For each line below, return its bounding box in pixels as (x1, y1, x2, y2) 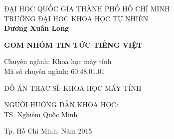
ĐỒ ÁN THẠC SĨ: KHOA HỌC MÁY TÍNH (4, 82, 142, 93)
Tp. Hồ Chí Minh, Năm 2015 (4, 126, 92, 136)
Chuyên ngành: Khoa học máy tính (4, 56, 112, 67)
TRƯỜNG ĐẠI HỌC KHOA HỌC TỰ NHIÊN (4, 13, 149, 23)
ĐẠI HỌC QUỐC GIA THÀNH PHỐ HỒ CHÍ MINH (4, 3, 170, 13)
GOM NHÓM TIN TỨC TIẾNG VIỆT (4, 39, 143, 50)
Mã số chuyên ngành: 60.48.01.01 (4, 66, 105, 76)
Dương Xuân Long (4, 23, 69, 33)
